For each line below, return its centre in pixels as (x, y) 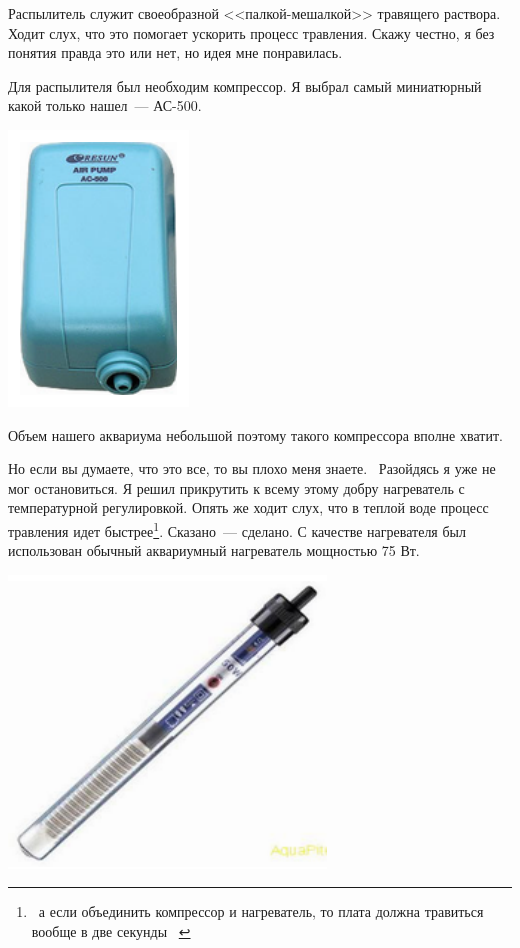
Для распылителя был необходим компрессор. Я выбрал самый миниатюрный (245, 85)
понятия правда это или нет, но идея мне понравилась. (175, 52)
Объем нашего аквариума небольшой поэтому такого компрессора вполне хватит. (255, 434)
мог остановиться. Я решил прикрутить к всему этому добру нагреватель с (236, 487)
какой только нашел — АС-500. (105, 105)
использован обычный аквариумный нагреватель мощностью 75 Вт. (214, 550)
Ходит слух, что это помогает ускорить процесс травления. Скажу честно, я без (251, 32)
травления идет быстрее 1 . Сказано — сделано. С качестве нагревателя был (237, 529)
